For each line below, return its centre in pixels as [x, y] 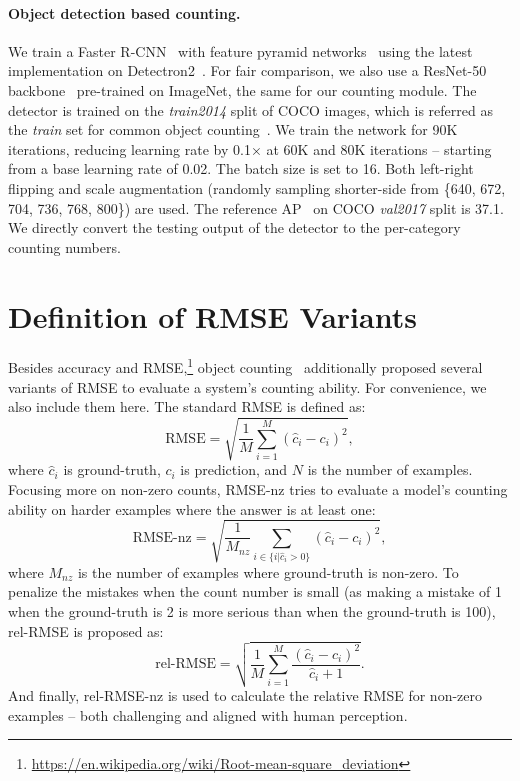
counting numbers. [64, 246]
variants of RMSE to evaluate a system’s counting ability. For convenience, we [247, 386]
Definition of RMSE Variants [212, 315]
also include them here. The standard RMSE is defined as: [187, 406]
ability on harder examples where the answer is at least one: [192, 508]
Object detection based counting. [124, 12]
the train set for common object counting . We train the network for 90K [233, 129]
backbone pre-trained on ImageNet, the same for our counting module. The [242, 89]
